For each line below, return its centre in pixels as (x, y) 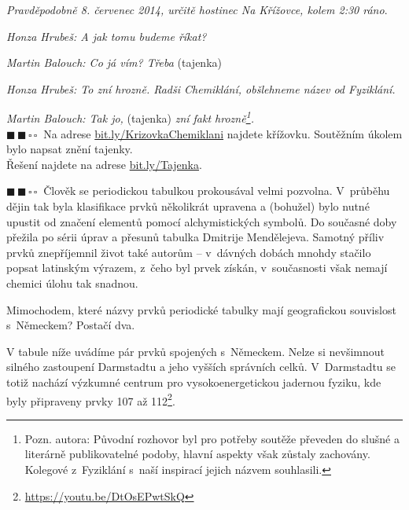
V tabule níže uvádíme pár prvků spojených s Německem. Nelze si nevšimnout (196, 351)
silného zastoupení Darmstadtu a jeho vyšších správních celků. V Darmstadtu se (201, 367)
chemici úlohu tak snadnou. (72, 283)
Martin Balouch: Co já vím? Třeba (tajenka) (114, 62)
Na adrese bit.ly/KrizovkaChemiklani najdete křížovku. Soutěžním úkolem (223, 133)
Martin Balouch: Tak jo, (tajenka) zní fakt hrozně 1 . (130, 117)
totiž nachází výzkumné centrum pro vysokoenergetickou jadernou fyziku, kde (194, 382)
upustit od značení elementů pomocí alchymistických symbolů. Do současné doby (202, 221)
